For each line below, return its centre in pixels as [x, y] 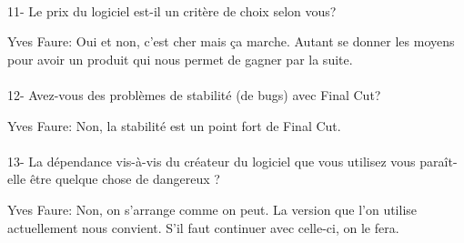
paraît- [439, 161]
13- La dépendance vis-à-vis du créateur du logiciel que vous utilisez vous [212, 161]
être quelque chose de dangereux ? [125, 179]
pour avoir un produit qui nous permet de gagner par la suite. [180, 59]
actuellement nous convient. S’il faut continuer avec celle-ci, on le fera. [203, 227]
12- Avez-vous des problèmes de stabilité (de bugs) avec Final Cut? [194, 94]
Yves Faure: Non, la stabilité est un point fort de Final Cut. [174, 125]
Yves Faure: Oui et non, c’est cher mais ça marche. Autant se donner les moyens [231, 41]
